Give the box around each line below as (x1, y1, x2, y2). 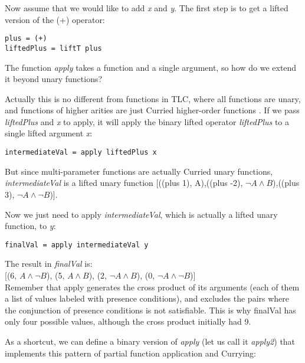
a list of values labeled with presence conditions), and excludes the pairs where (5, 292, 290, 305)
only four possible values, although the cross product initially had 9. (5, 315, 251, 328)
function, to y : (5, 220, 56, 232)
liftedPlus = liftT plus (5, 44, 102, 53)
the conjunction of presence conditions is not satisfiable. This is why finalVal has (5, 303, 296, 316)
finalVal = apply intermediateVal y (5, 240, 149, 249)
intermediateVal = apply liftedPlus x (5, 148, 157, 157)
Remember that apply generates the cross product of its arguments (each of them (5, 280, 300, 293)
